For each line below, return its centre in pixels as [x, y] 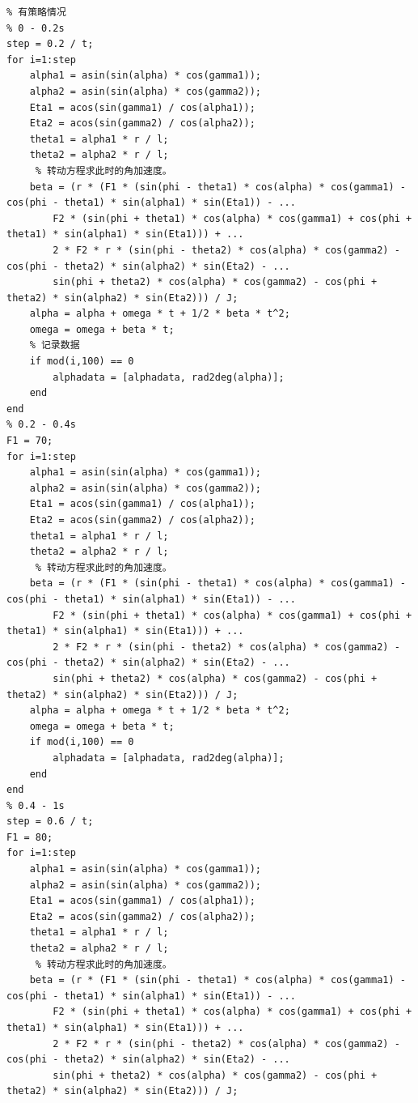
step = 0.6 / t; [50, 822]
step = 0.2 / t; [50, 44]
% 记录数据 [55, 345]
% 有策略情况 [36, 12]
